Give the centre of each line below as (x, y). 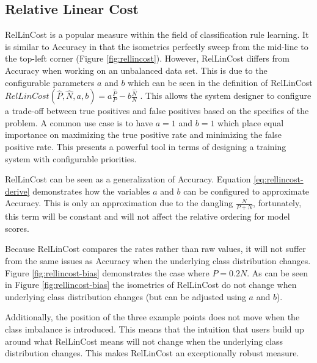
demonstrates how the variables (91, 191)
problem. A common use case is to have (79, 122)
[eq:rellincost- (279, 179)
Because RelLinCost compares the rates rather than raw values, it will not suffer (155, 249)
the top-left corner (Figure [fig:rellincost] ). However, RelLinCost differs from (147, 58)
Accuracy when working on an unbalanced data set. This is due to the (136, 70)
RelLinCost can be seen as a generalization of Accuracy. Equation (128, 179)
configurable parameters (50, 82)
